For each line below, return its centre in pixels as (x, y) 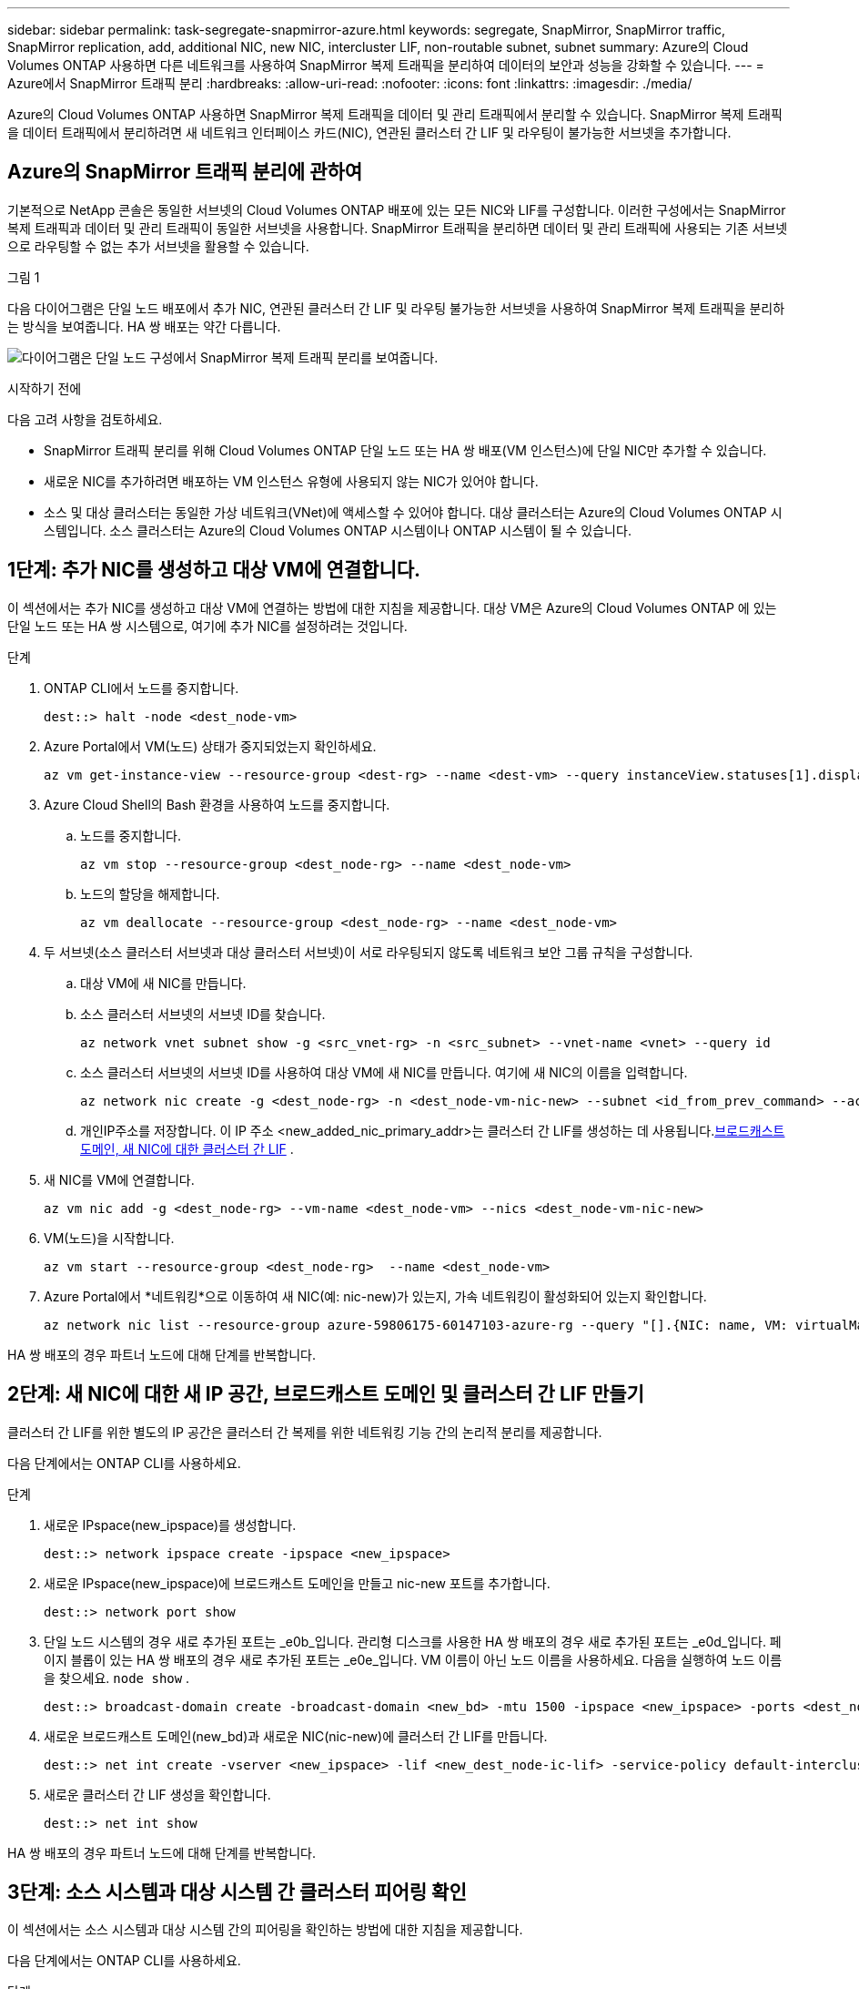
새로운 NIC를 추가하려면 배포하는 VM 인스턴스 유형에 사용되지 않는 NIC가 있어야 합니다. (291, 481)
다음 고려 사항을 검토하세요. (85, 419)
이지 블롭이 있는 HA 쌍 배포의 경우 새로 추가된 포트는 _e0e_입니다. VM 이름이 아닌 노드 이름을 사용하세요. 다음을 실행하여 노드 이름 (413, 1659)
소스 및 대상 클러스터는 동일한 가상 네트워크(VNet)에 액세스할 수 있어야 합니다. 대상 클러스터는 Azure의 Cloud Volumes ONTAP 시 (413, 512)
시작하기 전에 (45, 388)
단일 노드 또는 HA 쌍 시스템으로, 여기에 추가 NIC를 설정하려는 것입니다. (207, 626)
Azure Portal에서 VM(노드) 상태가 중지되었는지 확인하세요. (210, 746)
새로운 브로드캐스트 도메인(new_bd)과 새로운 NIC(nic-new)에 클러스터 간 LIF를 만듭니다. (296, 1736)
